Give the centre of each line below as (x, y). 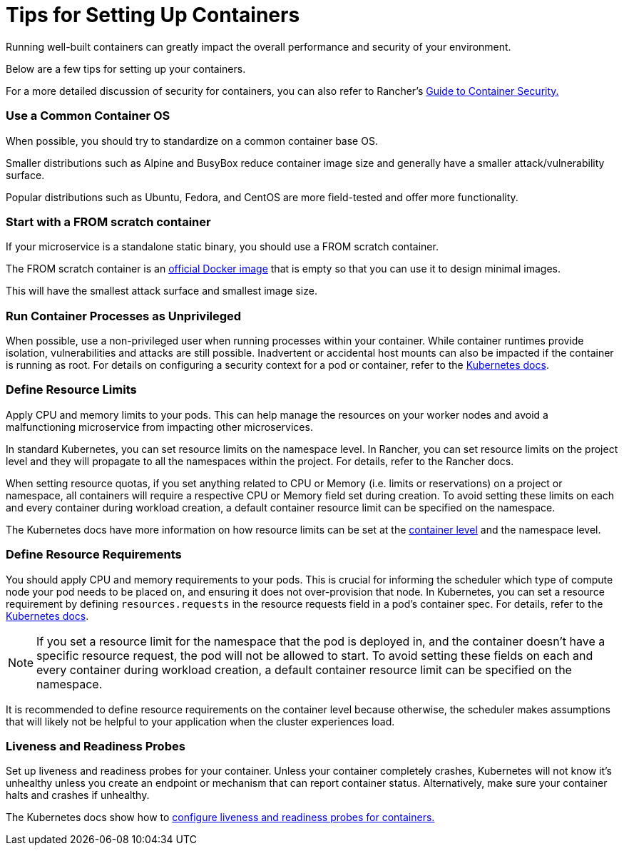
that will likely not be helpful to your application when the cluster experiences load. (200, 721)
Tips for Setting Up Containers (153, 15)
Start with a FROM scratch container (108, 221)
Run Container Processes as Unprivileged (124, 316)
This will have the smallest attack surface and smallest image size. (162, 291)
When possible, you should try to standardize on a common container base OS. (192, 141)
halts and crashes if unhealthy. (78, 795)
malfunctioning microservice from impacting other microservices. (159, 427)
